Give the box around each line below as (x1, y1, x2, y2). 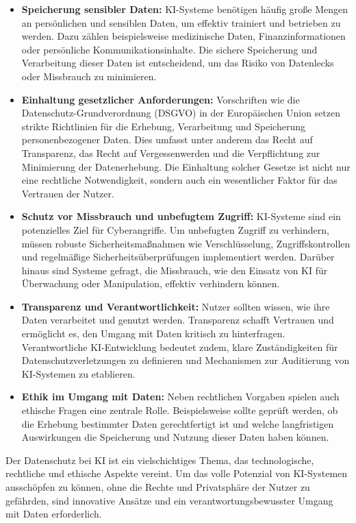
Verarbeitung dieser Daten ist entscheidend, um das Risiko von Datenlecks (21, 56, 334, 70)
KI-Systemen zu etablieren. (21, 366, 136, 380)
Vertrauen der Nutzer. (21, 186, 114, 200)
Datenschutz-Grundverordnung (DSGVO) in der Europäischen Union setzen (21, 106, 341, 120)
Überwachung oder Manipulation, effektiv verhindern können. (21, 276, 280, 291)
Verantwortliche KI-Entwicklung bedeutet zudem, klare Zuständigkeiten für (21, 339, 338, 354)
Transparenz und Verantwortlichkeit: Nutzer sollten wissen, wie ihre (21, 299, 330, 313)
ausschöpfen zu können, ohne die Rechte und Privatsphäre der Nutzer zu (5, 480, 310, 494)
